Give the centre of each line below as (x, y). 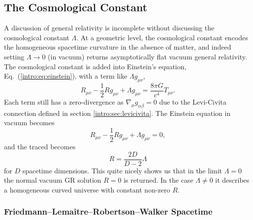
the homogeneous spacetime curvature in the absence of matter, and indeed (118, 47)
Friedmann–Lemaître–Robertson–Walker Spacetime (108, 211)
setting (14, 56)
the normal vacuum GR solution (53, 180)
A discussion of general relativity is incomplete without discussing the (109, 28)
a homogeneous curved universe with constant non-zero (87, 189)
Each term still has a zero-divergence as (64, 102)
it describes (232, 180)
